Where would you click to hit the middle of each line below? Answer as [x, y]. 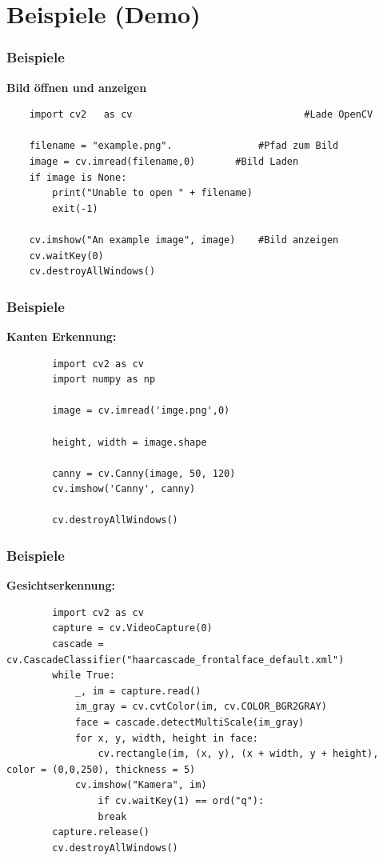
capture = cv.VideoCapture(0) [132, 628]
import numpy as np [104, 380]
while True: [84, 676]
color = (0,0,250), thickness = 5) [101, 769]
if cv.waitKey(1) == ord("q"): [181, 801]
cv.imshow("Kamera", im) [141, 785]
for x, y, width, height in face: [166, 738]
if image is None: [78, 177]
